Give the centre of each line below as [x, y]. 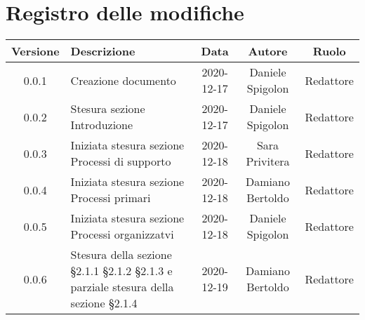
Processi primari [111, 198]
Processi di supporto [121, 161]
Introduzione [102, 125]
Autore [268, 51]
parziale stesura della [122, 287]
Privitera [268, 161]
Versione [35, 51]
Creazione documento [123, 80]
